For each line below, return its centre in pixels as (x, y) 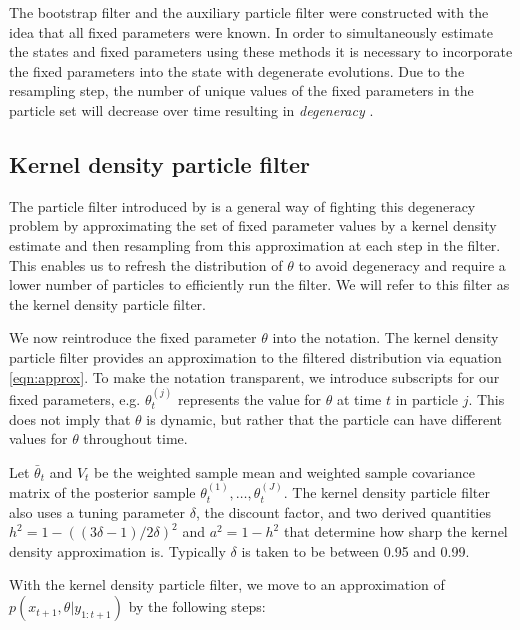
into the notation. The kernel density (385, 337)
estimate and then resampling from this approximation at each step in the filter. (255, 244)
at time (359, 398)
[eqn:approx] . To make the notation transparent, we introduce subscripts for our (254, 376)
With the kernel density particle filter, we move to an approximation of (227, 584)
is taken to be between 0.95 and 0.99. (355, 550)
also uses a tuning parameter (97, 511)
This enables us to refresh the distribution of (146, 264)
